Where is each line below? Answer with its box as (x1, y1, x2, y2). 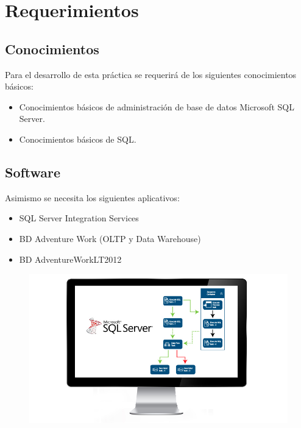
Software (5, 162, 61, 181)
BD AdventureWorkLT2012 (19, 252, 122, 265)
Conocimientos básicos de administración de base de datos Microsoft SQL (19, 100, 294, 113)
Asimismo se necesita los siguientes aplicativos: (5, 191, 180, 204)
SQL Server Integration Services (19, 212, 139, 224)
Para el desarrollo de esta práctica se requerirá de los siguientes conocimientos (5, 68, 297, 80)
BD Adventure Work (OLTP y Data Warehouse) (19, 232, 201, 244)
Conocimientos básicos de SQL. (19, 132, 136, 145)
